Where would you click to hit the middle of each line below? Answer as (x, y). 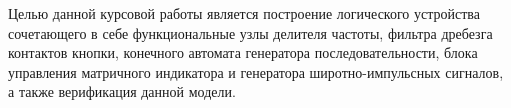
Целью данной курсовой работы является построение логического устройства (244, 13)
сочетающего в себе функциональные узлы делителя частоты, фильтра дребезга (250, 32)
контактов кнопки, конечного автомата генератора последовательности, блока (243, 52)
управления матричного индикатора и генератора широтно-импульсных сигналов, (256, 71)
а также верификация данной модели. (122, 91)
